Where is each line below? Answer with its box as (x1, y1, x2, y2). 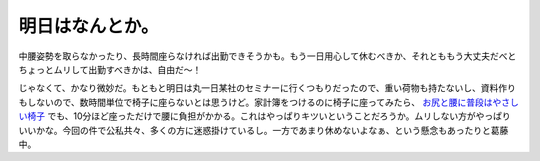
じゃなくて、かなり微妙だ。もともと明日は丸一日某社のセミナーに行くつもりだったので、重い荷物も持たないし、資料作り (18, 82, 517, 94)
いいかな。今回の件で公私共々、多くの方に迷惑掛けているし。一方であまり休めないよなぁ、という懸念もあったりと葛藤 (18, 124, 509, 136)
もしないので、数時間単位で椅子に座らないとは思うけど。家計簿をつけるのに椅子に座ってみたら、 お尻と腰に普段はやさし (18, 96, 519, 108)
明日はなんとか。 (18, 15, 159, 37)
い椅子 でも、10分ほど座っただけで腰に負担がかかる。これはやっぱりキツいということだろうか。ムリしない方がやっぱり (18, 110, 511, 122)
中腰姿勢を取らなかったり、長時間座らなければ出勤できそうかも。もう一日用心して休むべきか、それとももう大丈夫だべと (18, 50, 517, 62)
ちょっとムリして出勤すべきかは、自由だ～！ (18, 63, 202, 75)
